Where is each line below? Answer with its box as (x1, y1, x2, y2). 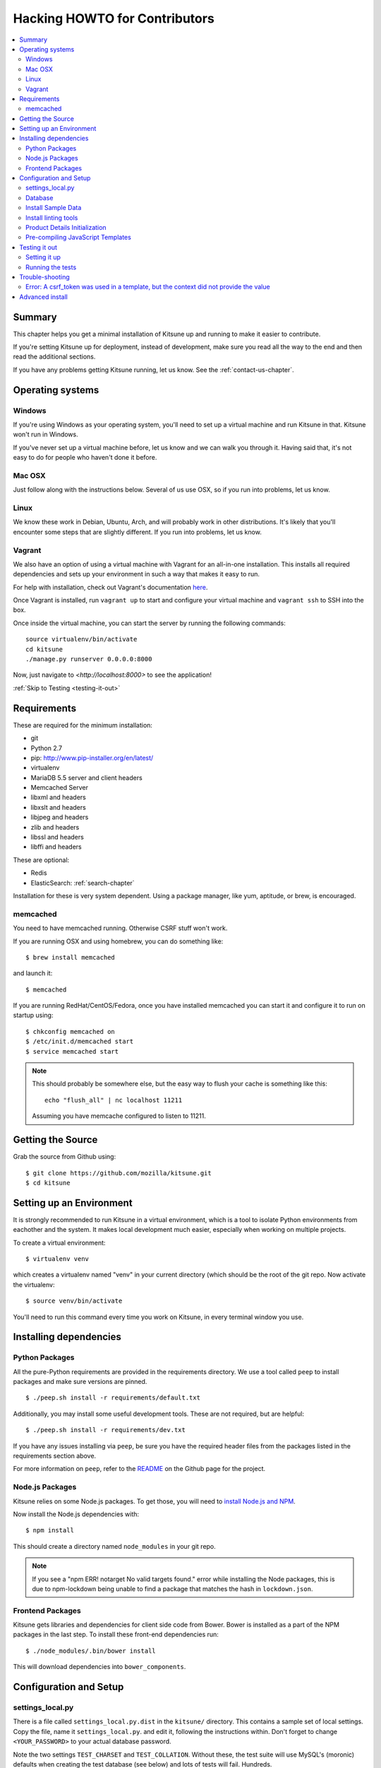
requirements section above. (13, 1452, 97, 1460)
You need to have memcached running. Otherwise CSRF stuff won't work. (13, 924, 228, 933)
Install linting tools (25, 213, 78, 222)
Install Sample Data (25, 204, 82, 212)
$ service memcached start (25, 1047, 119, 1055)
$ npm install (25, 1526, 74, 1535)
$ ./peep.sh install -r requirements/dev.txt (25, 1426, 186, 1434)
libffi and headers (30, 842, 82, 851)
